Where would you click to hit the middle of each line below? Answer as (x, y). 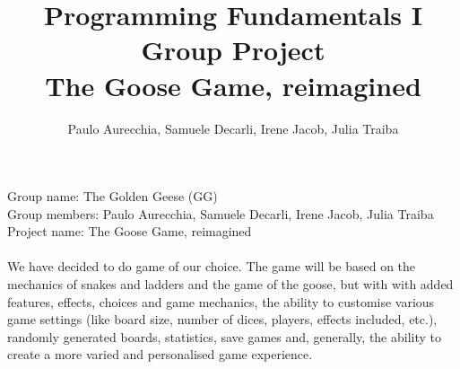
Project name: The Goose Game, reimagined (130, 231)
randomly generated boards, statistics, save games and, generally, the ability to (225, 336)
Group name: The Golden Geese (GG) (113, 196)
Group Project (233, 50)
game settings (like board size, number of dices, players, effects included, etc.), (222, 319)
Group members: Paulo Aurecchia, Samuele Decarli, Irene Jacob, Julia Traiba (221, 213)
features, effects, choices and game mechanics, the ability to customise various (221, 301)
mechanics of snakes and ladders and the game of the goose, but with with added (230, 284)
